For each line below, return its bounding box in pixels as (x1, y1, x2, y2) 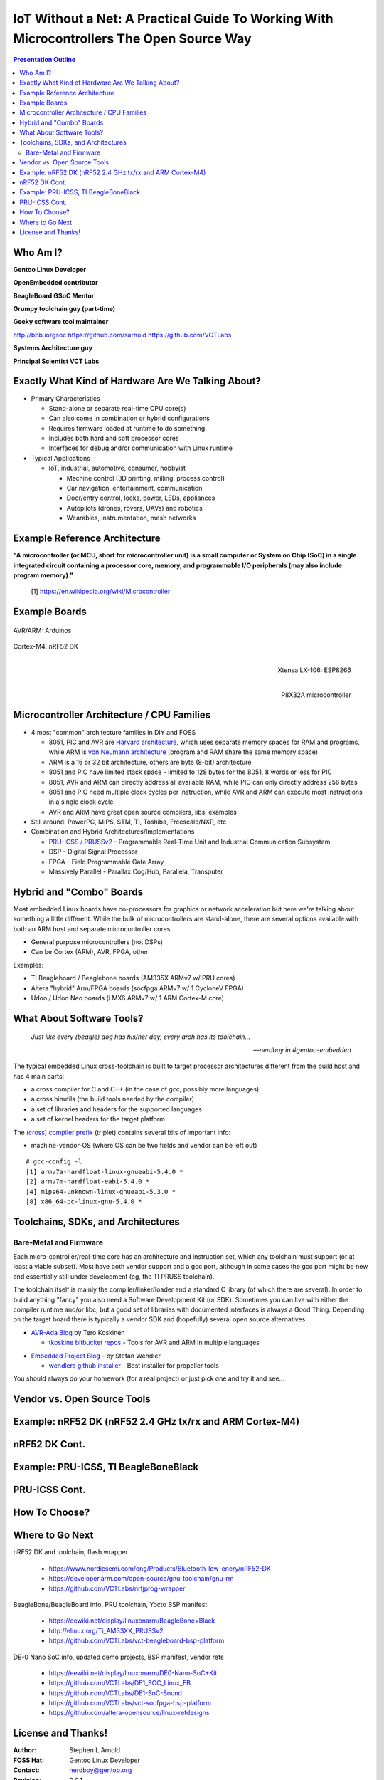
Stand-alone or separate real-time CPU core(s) (48, 404, 186, 412)
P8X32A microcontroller (281, 691, 351, 699)
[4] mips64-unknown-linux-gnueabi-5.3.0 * (26, 1188, 176, 1195)
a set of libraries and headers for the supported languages (31, 1104, 203, 1114)
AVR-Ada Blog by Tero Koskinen (31, 1328, 125, 1336)
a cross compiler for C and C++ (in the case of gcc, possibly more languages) (31, 1085, 260, 1094)
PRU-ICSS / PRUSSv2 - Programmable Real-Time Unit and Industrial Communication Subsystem (48, 837, 331, 846)
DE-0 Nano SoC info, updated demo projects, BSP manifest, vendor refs (13, 1653, 224, 1661)
